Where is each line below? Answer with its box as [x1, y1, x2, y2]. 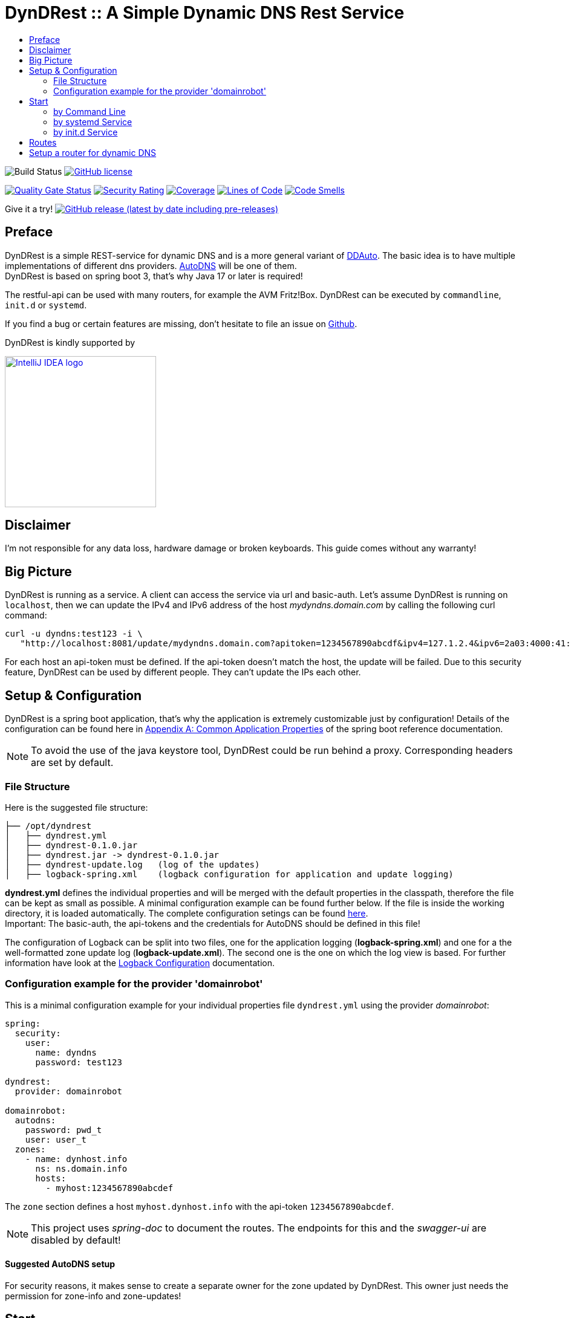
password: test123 [35, 1057, 122, 1067]
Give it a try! [5, 203, 53, 214]
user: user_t [25, 1134, 86, 1144]
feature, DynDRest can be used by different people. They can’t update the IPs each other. [5, 667, 361, 678]
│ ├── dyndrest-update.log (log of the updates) [5, 859, 260, 869]
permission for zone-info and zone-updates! [5, 1290, 181, 1301]
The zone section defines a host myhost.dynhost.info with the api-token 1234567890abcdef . [5, 1201, 394, 1212]
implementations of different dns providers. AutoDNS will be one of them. [5, 260, 297, 271]
